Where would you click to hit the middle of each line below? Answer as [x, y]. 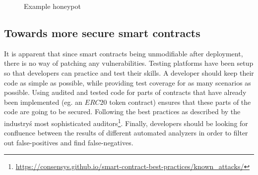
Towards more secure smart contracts [102, 32]
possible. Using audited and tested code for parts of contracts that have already [125, 92]
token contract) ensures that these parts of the [180, 102]
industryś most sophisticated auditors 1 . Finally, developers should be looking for [126, 122]
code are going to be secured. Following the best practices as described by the [122, 111]
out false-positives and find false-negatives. [69, 142]
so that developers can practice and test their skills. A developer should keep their [129, 72]
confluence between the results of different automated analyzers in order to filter [126, 133]
